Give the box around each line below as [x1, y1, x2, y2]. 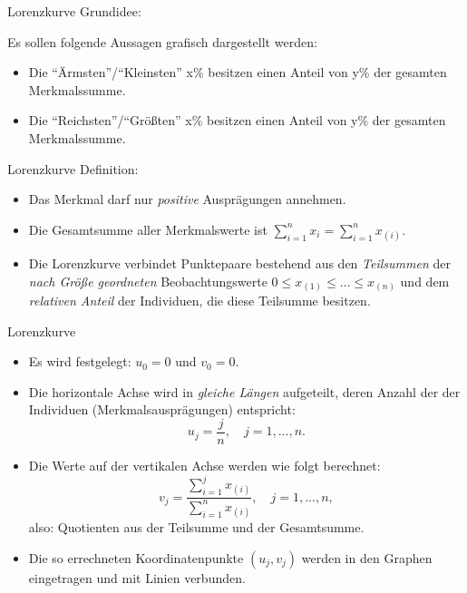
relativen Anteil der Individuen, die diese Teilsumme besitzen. [28, 291, 371, 310]
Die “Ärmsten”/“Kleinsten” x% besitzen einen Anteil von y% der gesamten [28, 63, 447, 82]
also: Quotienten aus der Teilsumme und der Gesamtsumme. [28, 517, 365, 536]
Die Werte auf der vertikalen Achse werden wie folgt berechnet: [28, 456, 381, 475]
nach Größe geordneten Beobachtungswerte [28, 271, 268, 290]
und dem [400, 271, 450, 290]
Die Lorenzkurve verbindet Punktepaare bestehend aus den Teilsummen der [28, 253, 451, 272]
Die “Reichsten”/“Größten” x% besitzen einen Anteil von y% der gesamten [28, 111, 446, 130]
